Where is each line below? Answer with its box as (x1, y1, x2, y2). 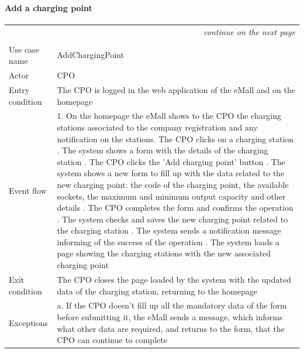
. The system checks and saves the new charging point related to (57, 213, 288, 225)
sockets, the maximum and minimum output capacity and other (57, 190, 286, 202)
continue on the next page (203, 25, 295, 37)
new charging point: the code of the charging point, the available (57, 178, 289, 190)
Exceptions (9, 316, 48, 328)
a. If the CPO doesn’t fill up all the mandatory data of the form (57, 299, 287, 311)
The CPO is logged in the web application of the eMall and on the (57, 83, 295, 95)
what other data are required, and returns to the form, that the (57, 322, 285, 334)
